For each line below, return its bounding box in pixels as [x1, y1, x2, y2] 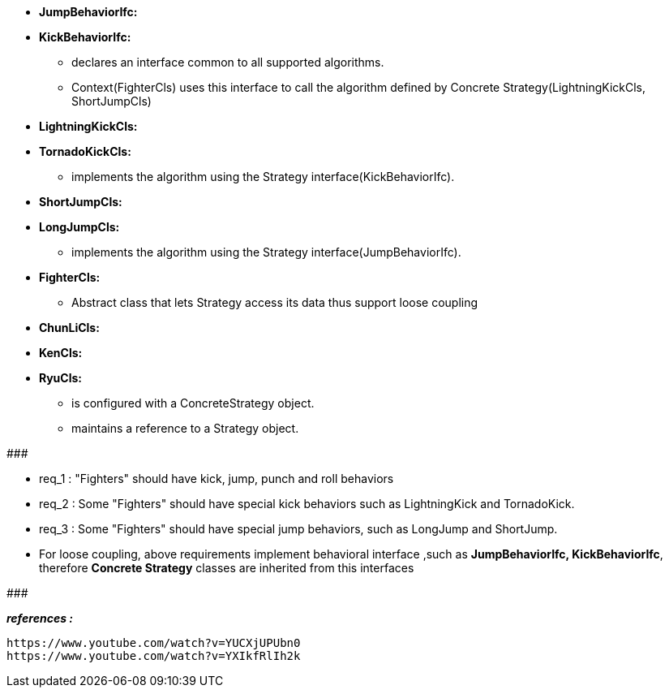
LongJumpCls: [39, 220, 120, 234]
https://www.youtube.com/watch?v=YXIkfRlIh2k [6, 649, 301, 662]
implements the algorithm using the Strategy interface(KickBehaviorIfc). [71, 170, 455, 183]
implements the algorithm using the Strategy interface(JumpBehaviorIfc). [71, 245, 461, 259]
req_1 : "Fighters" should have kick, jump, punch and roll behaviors [39, 472, 394, 485]
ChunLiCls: [39, 321, 100, 334]
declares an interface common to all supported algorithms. [71, 55, 384, 69]
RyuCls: [39, 371, 83, 385]
